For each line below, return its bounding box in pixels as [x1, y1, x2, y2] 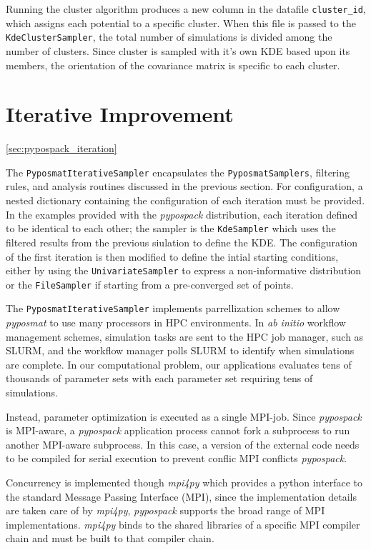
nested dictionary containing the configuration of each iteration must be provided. [6, 193, 365, 208]
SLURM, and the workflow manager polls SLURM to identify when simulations [6, 343, 355, 358]
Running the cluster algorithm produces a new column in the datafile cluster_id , [6, 1, 366, 16]
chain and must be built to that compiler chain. [6, 531, 214, 546]
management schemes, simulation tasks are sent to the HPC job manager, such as [6, 329, 364, 344]
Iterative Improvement [6, 99, 234, 129]
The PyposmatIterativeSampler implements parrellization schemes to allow [6, 301, 340, 316]
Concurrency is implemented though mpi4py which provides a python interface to [6, 475, 362, 489]
